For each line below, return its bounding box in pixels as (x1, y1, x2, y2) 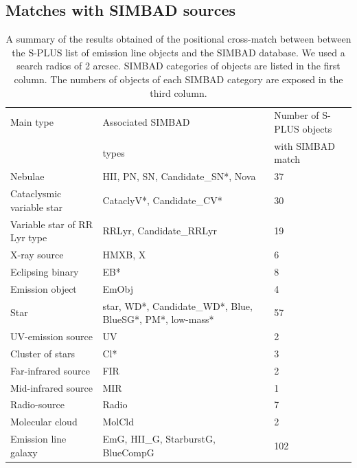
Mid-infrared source (10, 380, 93, 394)
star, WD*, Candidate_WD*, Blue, (102, 298, 253, 313)
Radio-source (10, 397, 65, 412)
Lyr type (10, 230, 47, 245)
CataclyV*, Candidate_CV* (102, 192, 222, 207)
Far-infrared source (10, 363, 90, 377)
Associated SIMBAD (102, 115, 190, 129)
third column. (150, 85, 207, 100)
